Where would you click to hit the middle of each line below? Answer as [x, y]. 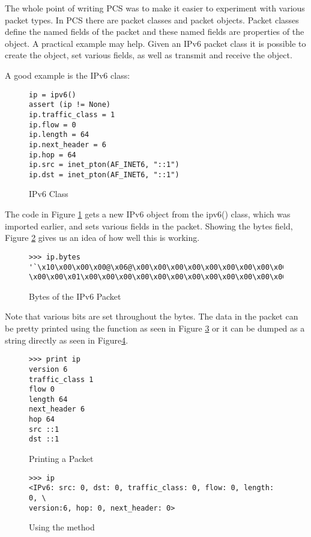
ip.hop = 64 [53, 155]
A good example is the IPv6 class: [68, 75]
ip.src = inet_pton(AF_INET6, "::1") [104, 165]
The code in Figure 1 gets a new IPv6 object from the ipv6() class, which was [148, 214]
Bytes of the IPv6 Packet [75, 296]
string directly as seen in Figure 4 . [67, 340]
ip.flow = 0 [53, 125]
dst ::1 [44, 439]
